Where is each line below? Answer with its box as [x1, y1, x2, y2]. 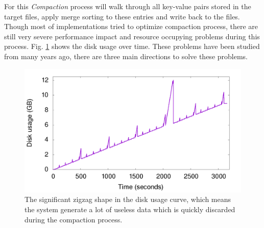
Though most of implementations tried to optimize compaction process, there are [4, 21, 258, 32]
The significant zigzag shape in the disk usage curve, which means [25, 194, 231, 205]
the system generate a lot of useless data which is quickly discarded [25, 204, 235, 214]
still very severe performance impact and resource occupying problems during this [4, 31, 260, 41]
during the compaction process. [25, 214, 123, 224]
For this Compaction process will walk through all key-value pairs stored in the [4, 1, 251, 11]
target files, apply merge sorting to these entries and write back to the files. [4, 11, 240, 21]
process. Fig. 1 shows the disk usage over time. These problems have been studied [4, 41, 260, 52]
